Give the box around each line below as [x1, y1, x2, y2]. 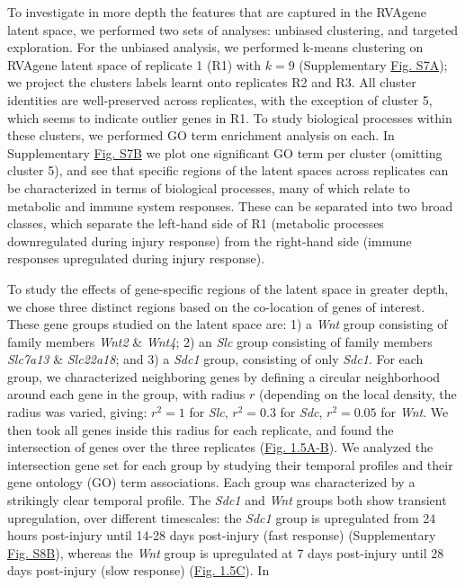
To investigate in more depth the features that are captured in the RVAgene [7, 3, 426, 21]
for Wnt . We [380, 403, 449, 422]
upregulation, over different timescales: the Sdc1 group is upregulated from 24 [7, 508, 436, 527]
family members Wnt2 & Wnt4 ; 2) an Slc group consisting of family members [7, 332, 433, 351]
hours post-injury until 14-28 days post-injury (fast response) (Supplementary [7, 526, 436, 545]
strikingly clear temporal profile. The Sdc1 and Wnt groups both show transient [7, 491, 447, 510]
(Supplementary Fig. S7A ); [299, 55, 448, 74]
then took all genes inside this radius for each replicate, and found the [7, 420, 394, 439]
